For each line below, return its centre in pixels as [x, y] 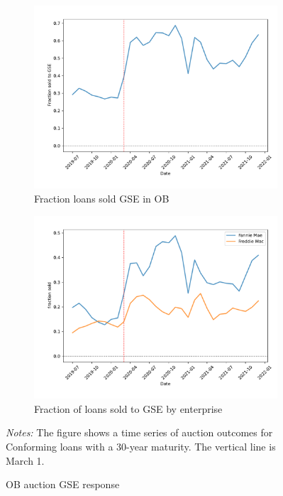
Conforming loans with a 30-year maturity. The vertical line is [141, 446]
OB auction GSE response [63, 484]
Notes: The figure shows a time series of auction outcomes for [139, 432]
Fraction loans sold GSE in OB [102, 199]
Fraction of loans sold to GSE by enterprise [128, 408]
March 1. [25, 460]
